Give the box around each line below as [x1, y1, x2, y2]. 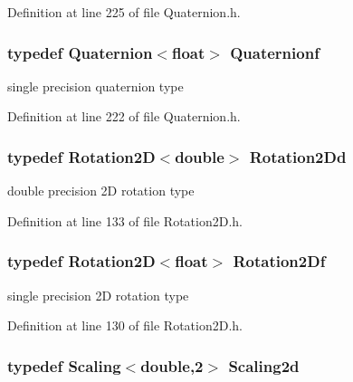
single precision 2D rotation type [7, 285, 189, 304]
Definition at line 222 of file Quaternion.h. [7, 107, 241, 126]
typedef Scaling [7, 354, 121, 377]
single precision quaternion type [7, 76, 184, 95]
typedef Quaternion [7, 41, 153, 63]
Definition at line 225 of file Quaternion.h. [7, 3, 241, 21]
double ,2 [140, 354, 204, 377]
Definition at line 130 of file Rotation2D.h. [7, 316, 243, 335]
